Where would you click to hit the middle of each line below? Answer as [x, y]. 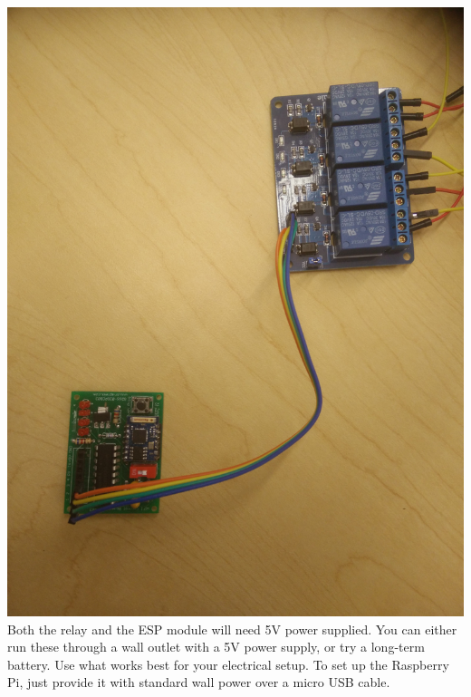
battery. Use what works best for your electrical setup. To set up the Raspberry [228, 664]
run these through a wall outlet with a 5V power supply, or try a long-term [216, 647]
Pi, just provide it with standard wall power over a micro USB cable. [199, 682]
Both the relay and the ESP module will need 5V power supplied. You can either [232, 629]
